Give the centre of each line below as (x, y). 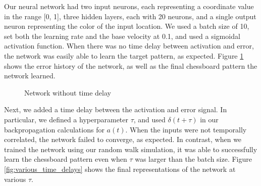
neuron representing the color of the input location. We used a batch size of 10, (127, 26)
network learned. (30, 76)
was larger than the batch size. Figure (194, 159)
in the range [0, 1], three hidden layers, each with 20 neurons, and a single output (130, 16)
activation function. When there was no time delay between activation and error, (129, 46)
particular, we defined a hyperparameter (66, 119)
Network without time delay (68, 92)
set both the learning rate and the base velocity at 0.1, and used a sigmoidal (122, 36)
